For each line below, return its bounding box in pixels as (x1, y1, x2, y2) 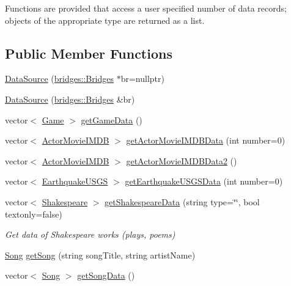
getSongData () (77, 269, 135, 282)
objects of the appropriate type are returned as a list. (5, 13, 205, 26)
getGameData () (81, 113, 142, 126)
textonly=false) (5, 207, 62, 220)
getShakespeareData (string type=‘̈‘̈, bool (105, 195, 260, 208)
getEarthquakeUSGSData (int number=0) (125, 175, 283, 188)
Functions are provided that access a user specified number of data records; (5, 2, 287, 14)
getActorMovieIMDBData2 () (126, 154, 237, 167)
